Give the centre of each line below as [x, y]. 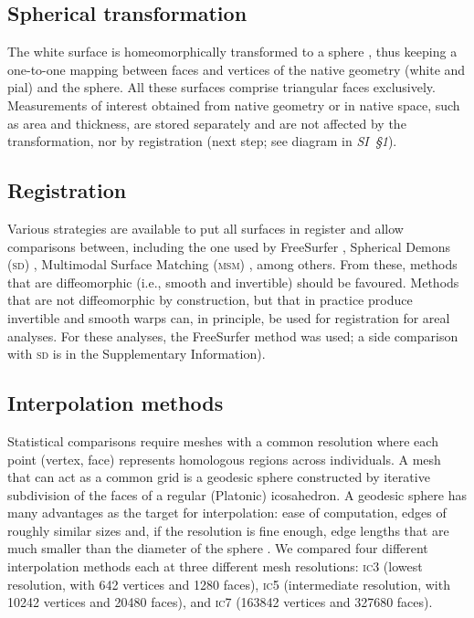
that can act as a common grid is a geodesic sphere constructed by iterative [219, 477]
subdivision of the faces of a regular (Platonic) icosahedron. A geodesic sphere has [237, 494]
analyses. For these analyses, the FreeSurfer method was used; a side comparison [233, 335]
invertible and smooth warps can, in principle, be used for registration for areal [229, 317]
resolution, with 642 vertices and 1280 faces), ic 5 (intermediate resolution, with [229, 584]
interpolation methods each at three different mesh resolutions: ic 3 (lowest [215, 566]
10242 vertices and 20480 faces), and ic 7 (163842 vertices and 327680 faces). [220, 602]
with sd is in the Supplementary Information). [137, 354]
